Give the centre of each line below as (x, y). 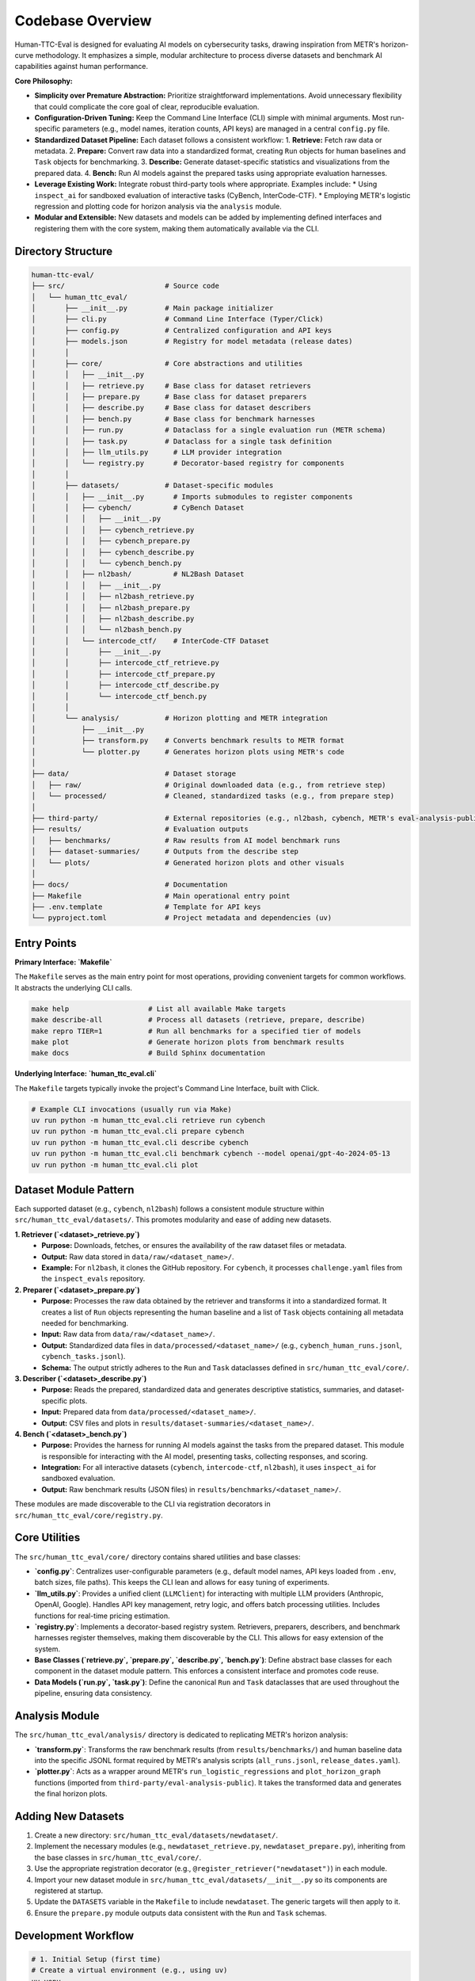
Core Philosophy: (44, 81)
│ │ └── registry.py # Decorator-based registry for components (188, 463)
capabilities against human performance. (82, 67)
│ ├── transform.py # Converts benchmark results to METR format (188, 740)
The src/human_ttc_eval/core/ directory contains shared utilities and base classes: (158, 1556)
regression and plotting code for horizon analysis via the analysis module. (158, 207)
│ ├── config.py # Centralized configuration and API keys (182, 330)
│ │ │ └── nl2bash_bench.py (106, 630)
